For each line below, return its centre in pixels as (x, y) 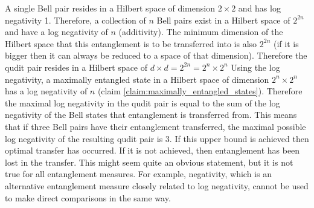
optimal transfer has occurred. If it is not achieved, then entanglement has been (152, 150)
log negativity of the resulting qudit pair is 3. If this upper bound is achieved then (157, 138)
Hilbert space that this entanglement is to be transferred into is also (131, 43)
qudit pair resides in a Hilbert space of (76, 67)
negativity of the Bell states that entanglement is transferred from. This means (151, 115)
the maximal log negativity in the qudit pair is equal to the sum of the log (143, 102)
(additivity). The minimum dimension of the (201, 32)
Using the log (255, 67)
